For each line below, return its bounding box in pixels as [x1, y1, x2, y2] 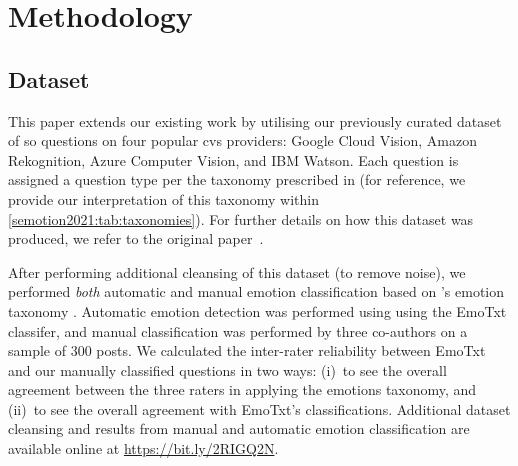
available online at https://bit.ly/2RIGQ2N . [8, 438, 279, 459]
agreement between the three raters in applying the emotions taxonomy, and [8, 379, 477, 400]
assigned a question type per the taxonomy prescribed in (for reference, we [8, 169, 466, 190]
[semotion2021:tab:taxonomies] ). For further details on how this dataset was [8, 208, 474, 229]
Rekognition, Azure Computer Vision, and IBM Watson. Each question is [8, 149, 459, 170]
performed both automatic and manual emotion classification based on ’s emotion [8, 281, 505, 302]
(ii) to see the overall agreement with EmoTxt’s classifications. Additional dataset [8, 398, 511, 419]
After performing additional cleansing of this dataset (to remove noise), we [8, 261, 466, 282]
